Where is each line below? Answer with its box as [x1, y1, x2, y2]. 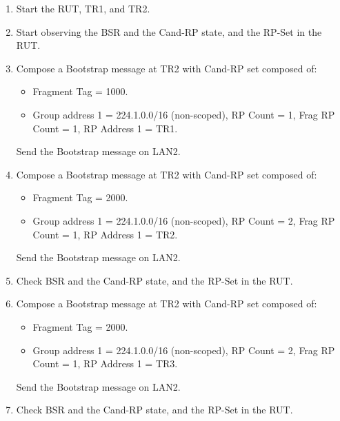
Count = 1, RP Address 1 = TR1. [32, 121, 178, 135]
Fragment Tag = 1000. [32, 84, 128, 99]
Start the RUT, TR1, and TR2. [16, 1, 150, 15]
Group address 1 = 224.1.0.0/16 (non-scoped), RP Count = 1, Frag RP [32, 107, 335, 121]
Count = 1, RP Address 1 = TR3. [32, 356, 178, 371]
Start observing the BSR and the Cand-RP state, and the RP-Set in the [16, 24, 322, 39]
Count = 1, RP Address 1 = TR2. [32, 227, 178, 241]
